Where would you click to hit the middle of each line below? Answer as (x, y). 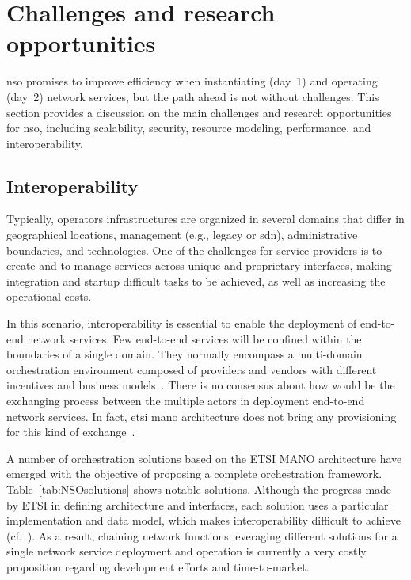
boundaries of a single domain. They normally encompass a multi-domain (185, 354)
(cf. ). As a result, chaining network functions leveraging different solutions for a (202, 535)
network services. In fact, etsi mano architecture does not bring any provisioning (202, 416)
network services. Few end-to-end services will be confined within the (194, 338)
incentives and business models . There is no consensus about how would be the (201, 385)
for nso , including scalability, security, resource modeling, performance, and (189, 128)
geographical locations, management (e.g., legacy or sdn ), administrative (182, 235)
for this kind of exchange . (71, 432)
